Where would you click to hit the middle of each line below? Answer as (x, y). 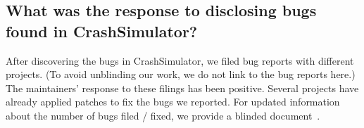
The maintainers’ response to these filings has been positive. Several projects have (182, 88)
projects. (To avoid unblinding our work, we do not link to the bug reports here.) (181, 74)
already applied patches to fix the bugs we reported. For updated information (173, 102)
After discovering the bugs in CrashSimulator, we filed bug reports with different (180, 60)
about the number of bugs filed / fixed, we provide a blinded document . (163, 115)
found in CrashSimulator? (102, 31)
